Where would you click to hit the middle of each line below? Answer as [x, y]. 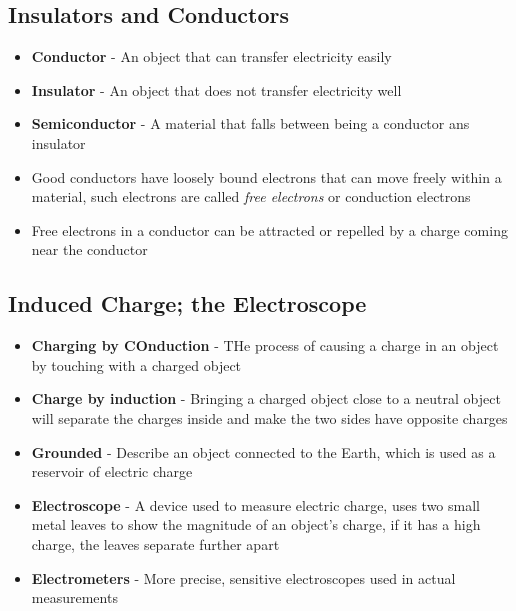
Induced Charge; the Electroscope [187, 303]
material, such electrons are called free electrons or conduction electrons [251, 196]
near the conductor [89, 249]
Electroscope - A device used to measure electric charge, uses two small [255, 504]
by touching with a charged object [136, 364]
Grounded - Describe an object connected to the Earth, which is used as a [263, 451]
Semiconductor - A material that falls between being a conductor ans [250, 123]
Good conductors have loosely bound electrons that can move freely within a [266, 176]
